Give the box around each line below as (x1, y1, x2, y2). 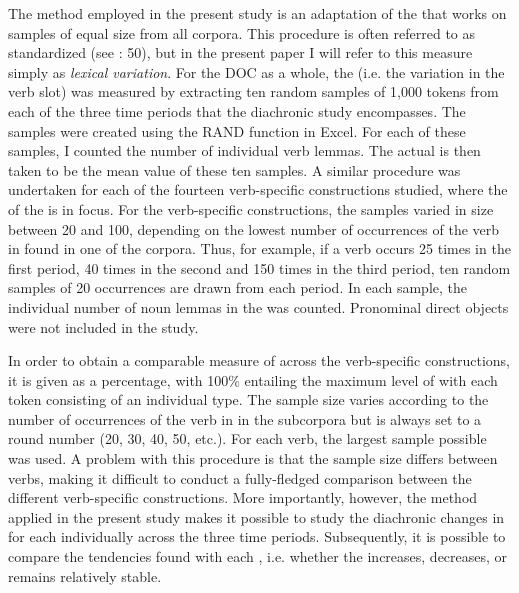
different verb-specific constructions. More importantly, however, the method (8, 487, 478, 508)
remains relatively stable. (8, 565, 162, 586)
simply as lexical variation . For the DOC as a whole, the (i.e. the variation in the (8, 61, 505, 82)
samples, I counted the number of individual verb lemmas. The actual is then (8, 140, 481, 161)
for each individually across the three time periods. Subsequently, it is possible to (8, 526, 506, 547)
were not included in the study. (8, 316, 199, 337)
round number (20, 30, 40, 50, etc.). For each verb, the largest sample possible (8, 428, 487, 449)
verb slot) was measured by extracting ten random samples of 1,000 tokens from (8, 81, 499, 102)
